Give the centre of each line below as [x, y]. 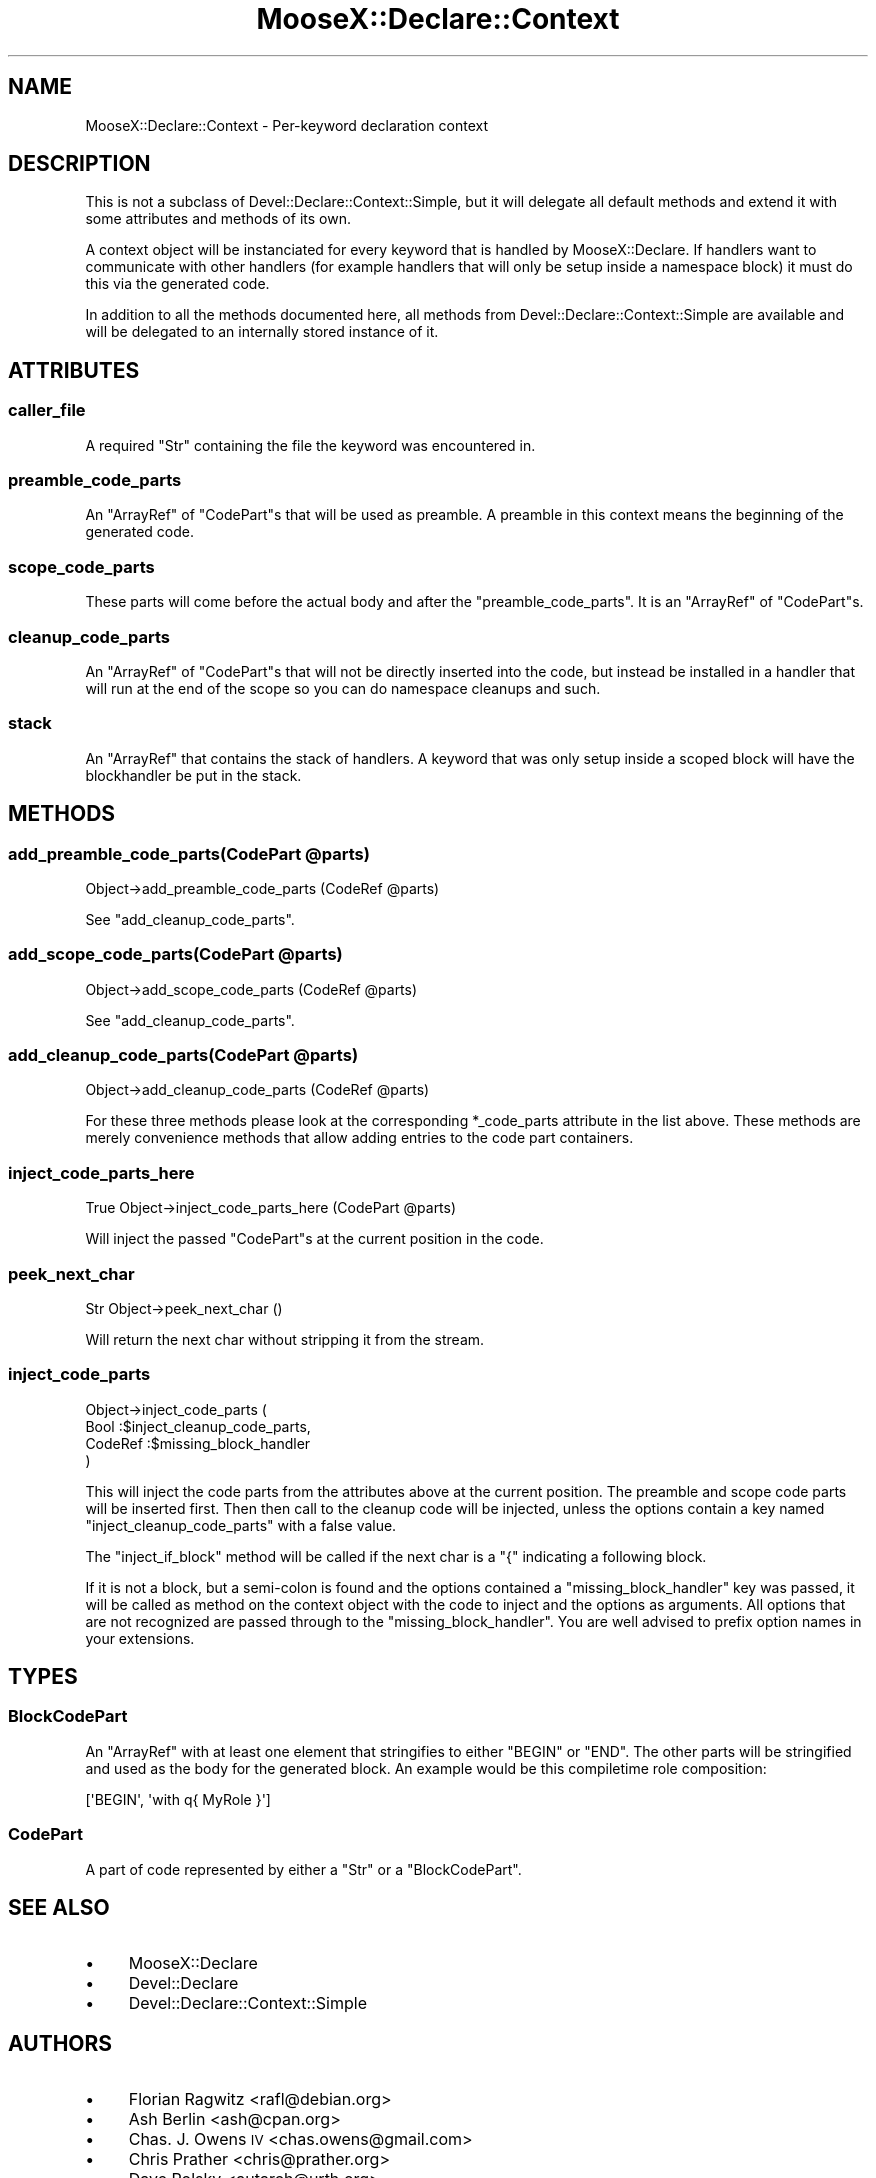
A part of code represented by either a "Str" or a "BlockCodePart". [303, 1869]
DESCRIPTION [79, 164]
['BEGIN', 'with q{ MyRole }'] [178, 1799]
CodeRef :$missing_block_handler [198, 1443]
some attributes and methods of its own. [218, 219]
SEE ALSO [59, 1908]
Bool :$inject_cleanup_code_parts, [198, 1426]
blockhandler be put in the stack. [193, 775]
